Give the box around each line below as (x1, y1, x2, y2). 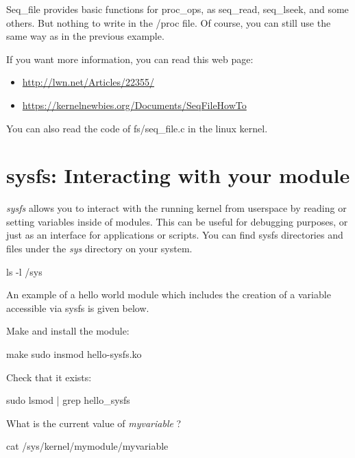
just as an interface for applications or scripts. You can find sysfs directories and (6, 228, 343, 242)
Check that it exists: (6, 370, 92, 384)
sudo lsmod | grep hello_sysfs (6, 393, 130, 407)
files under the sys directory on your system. (6, 241, 193, 256)
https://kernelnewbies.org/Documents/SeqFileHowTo (22, 97, 247, 112)
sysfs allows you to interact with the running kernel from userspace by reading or (6, 201, 347, 215)
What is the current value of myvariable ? (6, 415, 182, 430)
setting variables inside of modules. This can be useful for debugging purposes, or (6, 214, 348, 228)
